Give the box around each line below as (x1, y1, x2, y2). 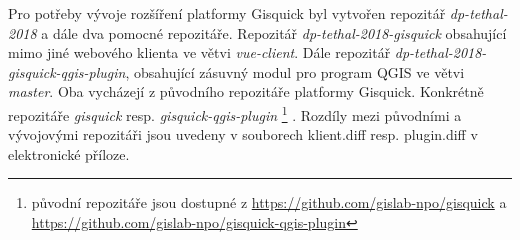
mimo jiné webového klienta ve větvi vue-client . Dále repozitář (8, 42, 391, 63)
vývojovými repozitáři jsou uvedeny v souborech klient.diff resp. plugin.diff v (8, 124, 478, 145)
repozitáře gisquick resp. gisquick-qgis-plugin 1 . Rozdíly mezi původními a (8, 101, 462, 125)
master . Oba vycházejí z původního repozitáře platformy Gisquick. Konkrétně (8, 81, 484, 102)
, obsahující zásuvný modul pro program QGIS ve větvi (125, 61, 465, 82)
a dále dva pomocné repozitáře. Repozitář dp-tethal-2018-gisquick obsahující (41, 22, 507, 43)
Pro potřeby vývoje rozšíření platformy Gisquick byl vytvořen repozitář (8, 3, 446, 23)
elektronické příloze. (8, 143, 130, 164)
